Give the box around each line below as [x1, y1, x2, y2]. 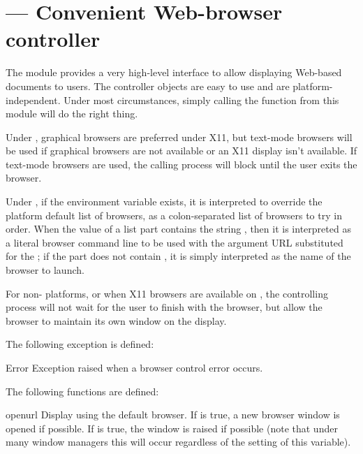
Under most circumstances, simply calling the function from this [64, 92, 339, 107]
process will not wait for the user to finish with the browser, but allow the [6, 300, 323, 314]
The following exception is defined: [6, 337, 154, 351]
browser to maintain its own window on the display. [6, 313, 227, 328]
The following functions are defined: [6, 383, 159, 398]
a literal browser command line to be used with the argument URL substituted [6, 235, 343, 249]
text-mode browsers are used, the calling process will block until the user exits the [6, 156, 357, 171]
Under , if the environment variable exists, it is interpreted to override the [6, 194, 323, 209]
